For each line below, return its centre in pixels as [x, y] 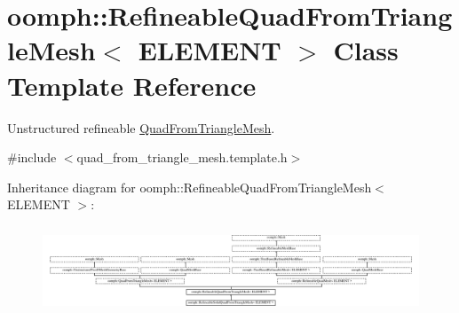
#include [32, 157]
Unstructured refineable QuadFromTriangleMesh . [141, 127]
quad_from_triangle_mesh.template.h [182, 157]
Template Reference [132, 85]
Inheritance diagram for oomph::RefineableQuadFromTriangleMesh [190, 187]
